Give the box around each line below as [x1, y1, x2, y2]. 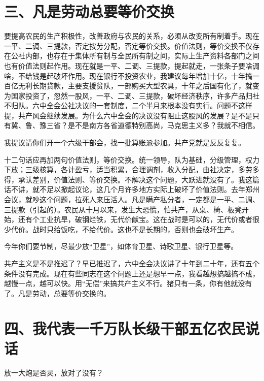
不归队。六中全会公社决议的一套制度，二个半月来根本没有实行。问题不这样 [4, 100, 252, 111]
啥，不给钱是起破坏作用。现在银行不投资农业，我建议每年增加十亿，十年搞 [4, 70, 252, 81]
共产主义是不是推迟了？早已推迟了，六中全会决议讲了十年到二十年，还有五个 [4, 258, 259, 268]
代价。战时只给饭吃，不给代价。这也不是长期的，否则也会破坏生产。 [11, 224, 238, 234]
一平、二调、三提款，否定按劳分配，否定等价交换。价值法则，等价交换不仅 [4, 40, 252, 51]
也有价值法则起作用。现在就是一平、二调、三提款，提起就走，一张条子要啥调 [4, 60, 259, 71]
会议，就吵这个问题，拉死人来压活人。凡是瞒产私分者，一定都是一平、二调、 [4, 194, 259, 205]
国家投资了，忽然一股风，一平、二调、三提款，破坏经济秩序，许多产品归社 [11, 90, 259, 101]
